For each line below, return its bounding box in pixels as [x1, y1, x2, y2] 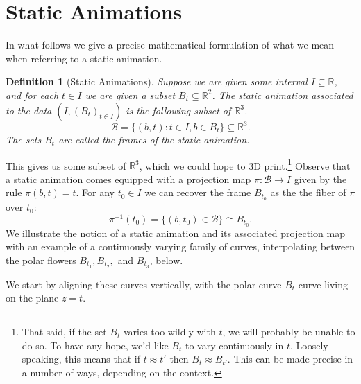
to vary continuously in [185, 338, 284, 352]
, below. [149, 253, 183, 268]
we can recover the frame [144, 185, 251, 200]
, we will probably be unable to [222, 324, 355, 339]
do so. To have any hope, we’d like [22, 338, 169, 352]
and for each [6, 87, 59, 102]
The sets [6, 132, 42, 146]
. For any [76, 185, 115, 200]
